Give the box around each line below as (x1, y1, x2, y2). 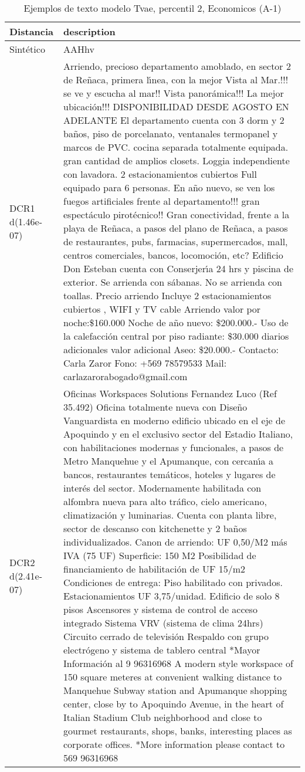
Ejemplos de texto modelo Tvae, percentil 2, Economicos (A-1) (23, 1, 282, 15)
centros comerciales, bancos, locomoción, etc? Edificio (63, 248, 283, 262)
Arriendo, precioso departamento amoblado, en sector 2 (63, 59, 291, 73)
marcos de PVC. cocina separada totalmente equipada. (63, 140, 289, 154)
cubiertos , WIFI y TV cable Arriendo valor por (63, 302, 261, 316)
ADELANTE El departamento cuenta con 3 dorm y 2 (63, 113, 284, 127)
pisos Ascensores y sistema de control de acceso (63, 602, 257, 616)
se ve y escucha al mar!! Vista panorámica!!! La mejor (63, 86, 284, 100)
